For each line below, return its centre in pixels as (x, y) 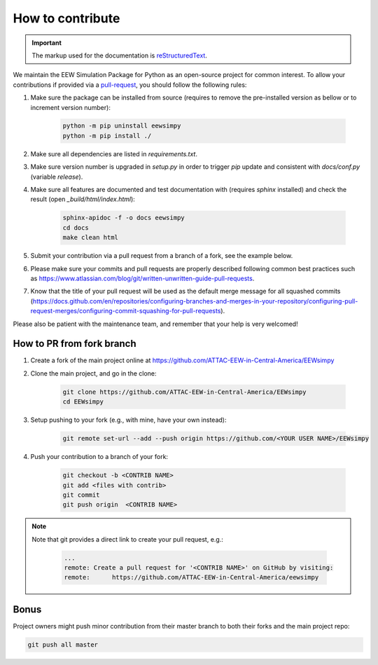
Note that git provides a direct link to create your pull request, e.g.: (127, 539)
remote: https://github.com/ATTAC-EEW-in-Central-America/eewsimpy (191, 577)
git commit (81, 495)
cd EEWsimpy (83, 402)
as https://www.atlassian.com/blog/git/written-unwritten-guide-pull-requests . (142, 278)
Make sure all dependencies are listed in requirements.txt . (114, 153)
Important (47, 43)
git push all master (63, 644)
